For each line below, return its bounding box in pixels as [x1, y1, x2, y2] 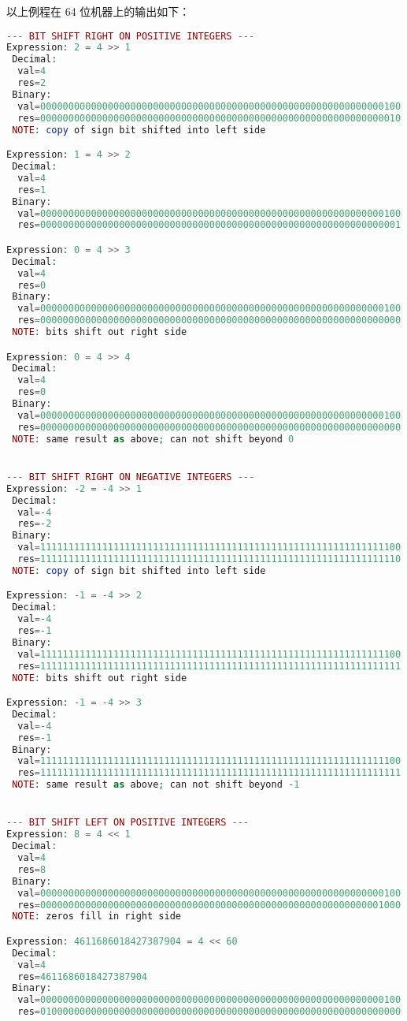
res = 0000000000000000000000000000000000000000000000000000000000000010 [17, 112, 401, 124]
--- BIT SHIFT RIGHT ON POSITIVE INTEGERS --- [6, 30, 255, 42]
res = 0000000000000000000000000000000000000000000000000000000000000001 [17, 219, 401, 231]
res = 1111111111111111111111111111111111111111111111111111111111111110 [17, 553, 401, 565]
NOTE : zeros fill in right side [12, 911, 181, 922]
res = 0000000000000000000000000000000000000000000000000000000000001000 [17, 899, 401, 911]
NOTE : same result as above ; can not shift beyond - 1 [12, 779, 300, 791]
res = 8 [17, 863, 46, 875]
